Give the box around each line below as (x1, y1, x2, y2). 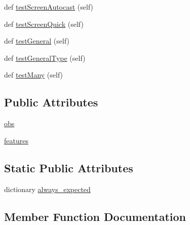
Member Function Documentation (4, 208, 186, 224)
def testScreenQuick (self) (4, 18, 84, 29)
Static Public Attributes (4, 160, 133, 175)
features (4, 135, 28, 145)
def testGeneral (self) (4, 35, 70, 46)
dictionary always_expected (4, 183, 91, 194)
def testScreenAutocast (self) (4, 2, 94, 12)
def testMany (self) (4, 69, 63, 80)
